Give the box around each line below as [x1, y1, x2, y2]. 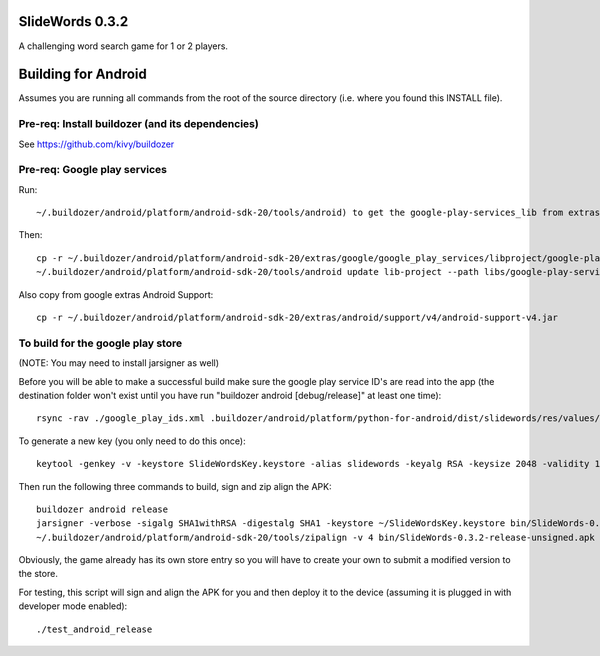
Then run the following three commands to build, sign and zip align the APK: [18, 480, 332, 492]
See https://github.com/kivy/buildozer [18, 138, 175, 150]
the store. [18, 568, 59, 580]
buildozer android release [36, 503, 169, 515]
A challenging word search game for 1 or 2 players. [18, 40, 229, 52]
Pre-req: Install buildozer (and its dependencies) [18, 117, 259, 131]
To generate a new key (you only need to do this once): [18, 435, 246, 447]
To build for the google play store [18, 336, 183, 350]
